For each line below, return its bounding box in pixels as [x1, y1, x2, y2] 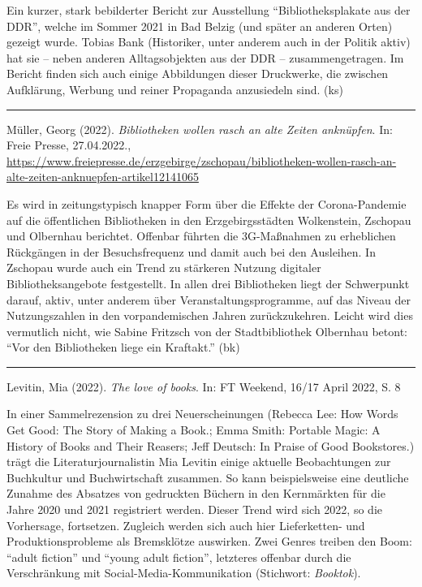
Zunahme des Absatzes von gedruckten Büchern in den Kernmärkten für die [6, 485, 385, 502]
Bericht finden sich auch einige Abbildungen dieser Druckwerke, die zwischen [6, 65, 389, 82]
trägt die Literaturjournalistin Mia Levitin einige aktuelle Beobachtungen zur [6, 453, 391, 470]
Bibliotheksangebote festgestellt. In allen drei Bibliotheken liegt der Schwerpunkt [6, 274, 410, 291]
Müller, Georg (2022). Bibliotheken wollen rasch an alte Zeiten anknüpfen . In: [6, 120, 393, 137]
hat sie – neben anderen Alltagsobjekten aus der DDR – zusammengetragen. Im [6, 49, 404, 66]
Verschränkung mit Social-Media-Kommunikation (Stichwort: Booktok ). [6, 564, 361, 581]
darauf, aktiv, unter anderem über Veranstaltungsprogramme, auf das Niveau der [6, 291, 411, 308]
